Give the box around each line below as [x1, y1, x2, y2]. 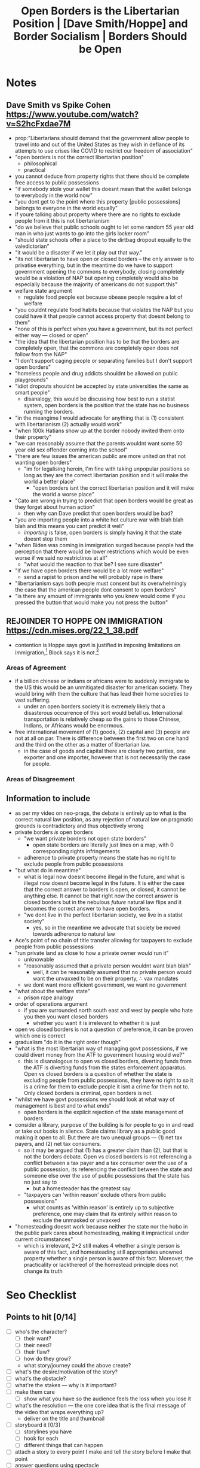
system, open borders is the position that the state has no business [23, 402, 189, 408]
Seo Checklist [6, 1288, 76, 1302]
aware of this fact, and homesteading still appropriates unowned [23, 1248, 183, 1255]
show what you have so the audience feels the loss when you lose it [23, 1395, 191, 1402]
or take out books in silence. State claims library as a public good [14, 1127, 176, 1135]
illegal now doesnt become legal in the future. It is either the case [23, 879, 185, 887]
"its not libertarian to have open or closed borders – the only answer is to [14, 256, 195, 262]
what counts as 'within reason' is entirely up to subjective [32, 1203, 174, 1211]
